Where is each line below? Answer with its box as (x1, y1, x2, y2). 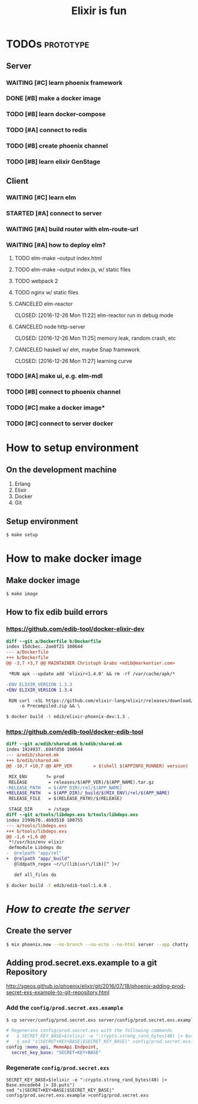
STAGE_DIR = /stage (8, 807, 70, 813)
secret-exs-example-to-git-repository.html (6, 989, 110, 996)
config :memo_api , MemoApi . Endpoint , (6, 1044, 99, 1050)
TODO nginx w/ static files (14, 289, 78, 296)
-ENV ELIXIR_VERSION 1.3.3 (6, 682, 72, 687)
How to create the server (6, 902, 130, 916)
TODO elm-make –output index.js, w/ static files (14, 266, 131, 273)
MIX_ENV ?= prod (8, 774, 65, 779)
